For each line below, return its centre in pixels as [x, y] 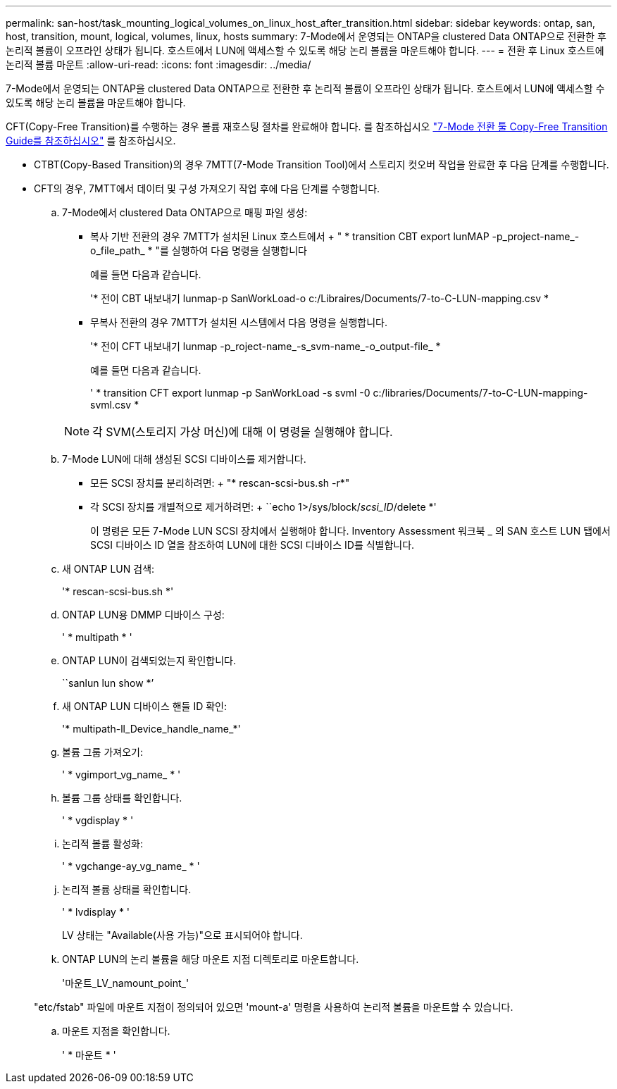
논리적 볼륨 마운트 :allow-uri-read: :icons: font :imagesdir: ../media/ [158, 64]
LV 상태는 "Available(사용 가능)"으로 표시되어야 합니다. [182, 935]
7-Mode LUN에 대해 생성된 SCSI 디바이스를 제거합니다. [184, 459]
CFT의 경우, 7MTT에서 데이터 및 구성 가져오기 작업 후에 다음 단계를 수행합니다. [207, 188]
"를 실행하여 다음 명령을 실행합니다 [231, 250]
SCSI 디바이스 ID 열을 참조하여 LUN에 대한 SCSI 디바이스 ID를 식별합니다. [253, 545]
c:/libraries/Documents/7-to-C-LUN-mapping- [480, 393]
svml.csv [111, 405]
